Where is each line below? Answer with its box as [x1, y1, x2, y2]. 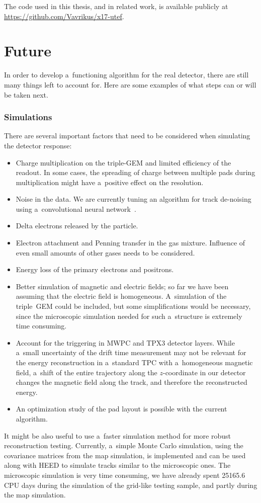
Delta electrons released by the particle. [16, 220, 138, 231]
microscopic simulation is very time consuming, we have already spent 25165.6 [4, 469, 245, 480]
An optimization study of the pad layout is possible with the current [16, 403, 227, 414]
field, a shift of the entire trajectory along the [16, 367, 157, 377]
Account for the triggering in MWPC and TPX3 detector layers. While [16, 337, 235, 348]
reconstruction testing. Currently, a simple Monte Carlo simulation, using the [4, 440, 243, 451]
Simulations [4, 111, 52, 123]
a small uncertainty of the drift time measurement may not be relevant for [16, 347, 246, 358]
